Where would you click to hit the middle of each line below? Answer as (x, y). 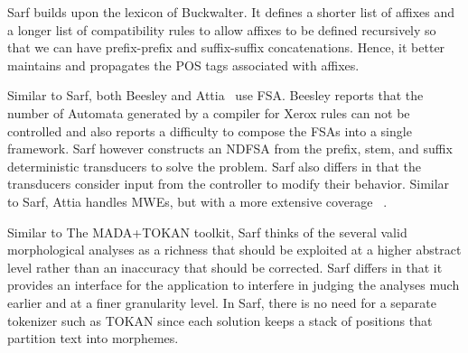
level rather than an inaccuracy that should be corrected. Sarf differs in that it (225, 267)
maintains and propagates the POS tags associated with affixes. (183, 65)
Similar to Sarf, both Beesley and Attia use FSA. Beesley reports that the (215, 95)
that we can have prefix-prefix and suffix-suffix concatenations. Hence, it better (226, 47)
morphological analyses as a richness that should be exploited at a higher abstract (234, 250)
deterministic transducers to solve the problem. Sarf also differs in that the (215, 166)
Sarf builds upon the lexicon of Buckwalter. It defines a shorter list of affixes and (231, 12)
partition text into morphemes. (93, 338)
